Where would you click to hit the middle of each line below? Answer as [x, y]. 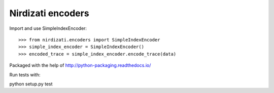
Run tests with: [25, 75]
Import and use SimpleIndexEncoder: [48, 28]
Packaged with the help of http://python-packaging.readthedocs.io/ [80, 65]
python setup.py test [31, 84]
